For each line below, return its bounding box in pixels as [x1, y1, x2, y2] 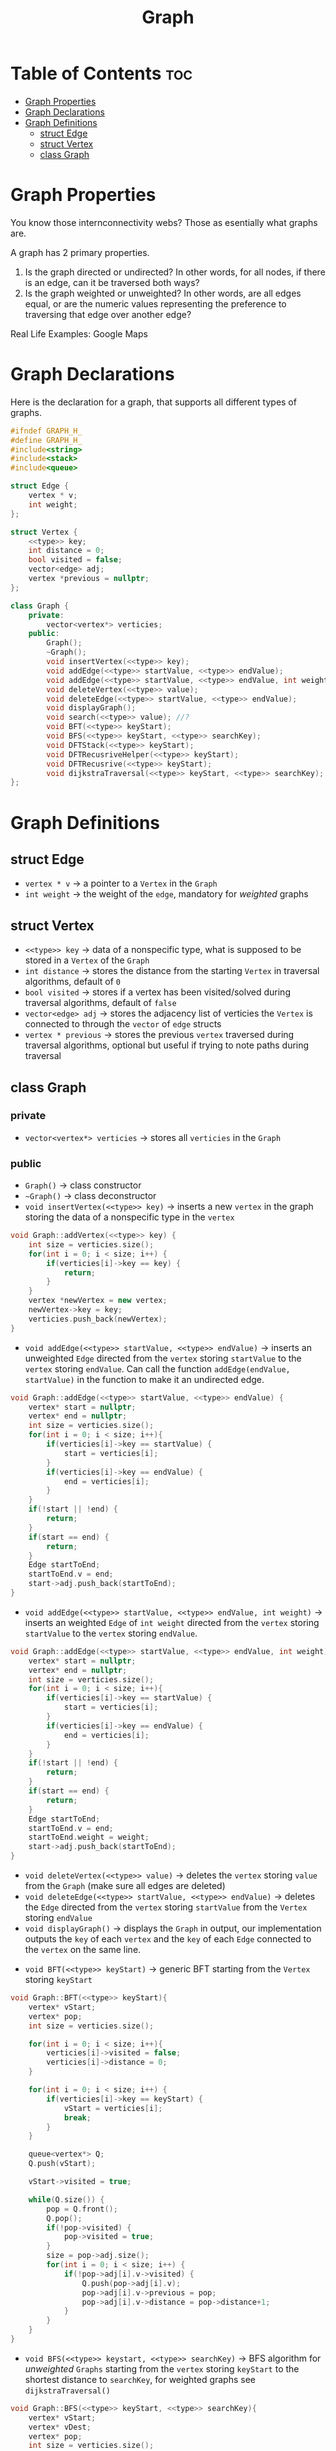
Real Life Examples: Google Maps [10, 327, 148, 340]
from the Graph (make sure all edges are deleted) [24, 1880, 226, 1892]
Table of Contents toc [10, 62, 193, 85]
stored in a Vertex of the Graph [24, 954, 150, 966]
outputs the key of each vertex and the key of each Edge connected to [24, 1933, 312, 1945]
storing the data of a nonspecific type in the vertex [24, 1211, 235, 1223]
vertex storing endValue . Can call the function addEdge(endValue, [24, 1362, 291, 1375]
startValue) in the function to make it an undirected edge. [24, 1373, 265, 1385]
